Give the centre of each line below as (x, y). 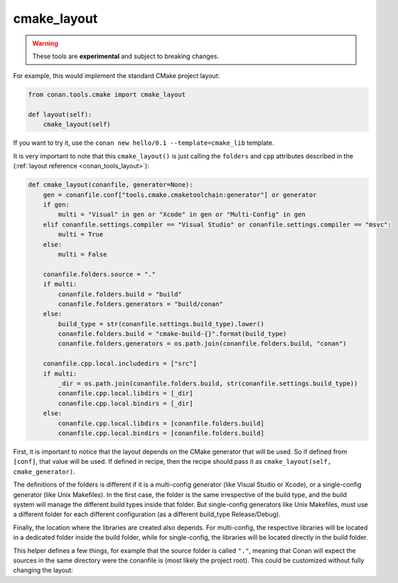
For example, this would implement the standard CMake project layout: (117, 76)
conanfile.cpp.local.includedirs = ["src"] (120, 364)
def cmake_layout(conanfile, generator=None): (111, 185)
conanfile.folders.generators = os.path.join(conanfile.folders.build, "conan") (203, 344)
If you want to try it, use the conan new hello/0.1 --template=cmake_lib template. (144, 143)
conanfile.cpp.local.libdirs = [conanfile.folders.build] (161, 423)
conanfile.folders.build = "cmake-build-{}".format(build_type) (172, 334)
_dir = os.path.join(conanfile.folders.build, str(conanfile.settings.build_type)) (208, 384)
